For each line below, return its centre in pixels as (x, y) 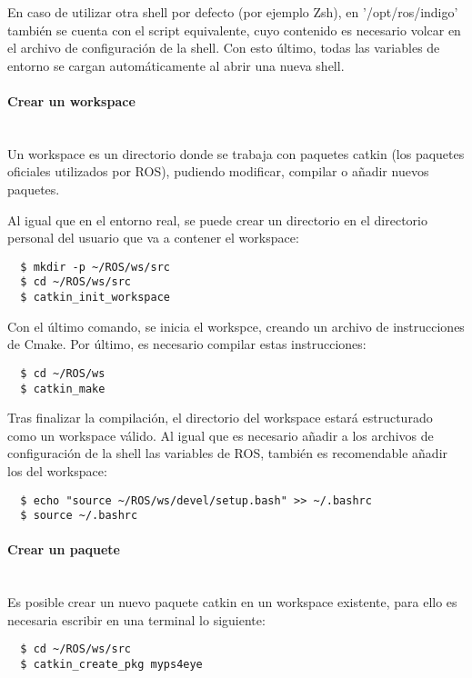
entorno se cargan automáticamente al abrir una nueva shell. (176, 65)
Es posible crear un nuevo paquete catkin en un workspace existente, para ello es (232, 602)
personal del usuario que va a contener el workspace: (153, 238)
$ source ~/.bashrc (79, 516)
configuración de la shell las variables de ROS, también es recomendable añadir (228, 453)
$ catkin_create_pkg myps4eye (111, 665)
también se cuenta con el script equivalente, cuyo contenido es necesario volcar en (234, 30)
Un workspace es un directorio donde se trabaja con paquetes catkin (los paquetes (236, 153)
